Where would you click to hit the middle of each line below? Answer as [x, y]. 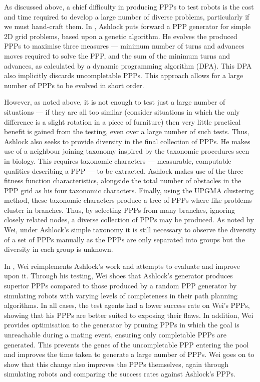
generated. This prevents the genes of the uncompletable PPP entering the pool [126, 344]
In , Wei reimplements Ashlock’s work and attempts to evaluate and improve [122, 266]
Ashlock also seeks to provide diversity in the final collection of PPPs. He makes [127, 141]
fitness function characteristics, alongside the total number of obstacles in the [123, 180]
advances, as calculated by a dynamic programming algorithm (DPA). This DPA [128, 65]
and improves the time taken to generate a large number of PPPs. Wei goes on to [129, 354]
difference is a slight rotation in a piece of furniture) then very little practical [122, 121]
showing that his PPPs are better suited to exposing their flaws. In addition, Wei [129, 315]
